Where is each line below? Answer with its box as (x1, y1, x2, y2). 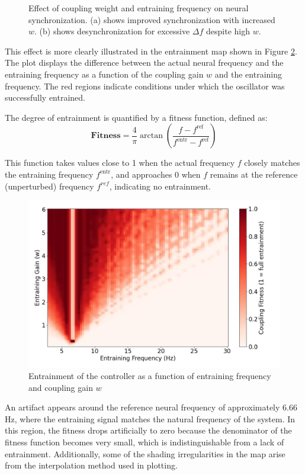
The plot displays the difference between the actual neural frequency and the (5, 56, 284, 69)
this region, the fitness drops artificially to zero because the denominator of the (5, 424, 292, 437)
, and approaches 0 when (111, 168, 201, 180)
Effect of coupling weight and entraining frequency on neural (28, 2, 249, 14)
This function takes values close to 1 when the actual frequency (5, 156, 235, 169)
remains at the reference (210, 168, 298, 180)
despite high (206, 25, 251, 37)
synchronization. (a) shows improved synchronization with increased (28, 13, 275, 25)
